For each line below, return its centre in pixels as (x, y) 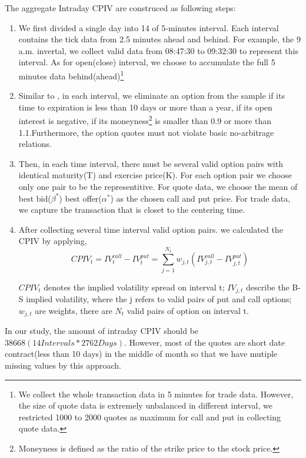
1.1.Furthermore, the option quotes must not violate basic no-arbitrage (146, 132)
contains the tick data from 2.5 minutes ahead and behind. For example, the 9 (159, 39)
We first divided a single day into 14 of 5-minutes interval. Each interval (149, 27)
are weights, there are (74, 310)
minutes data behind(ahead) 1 (71, 75)
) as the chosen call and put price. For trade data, (200, 198)
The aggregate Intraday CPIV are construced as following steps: (120, 8)
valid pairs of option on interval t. (188, 310)
